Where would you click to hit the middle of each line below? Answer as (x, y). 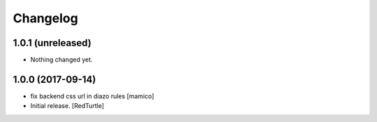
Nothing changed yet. (62, 60)
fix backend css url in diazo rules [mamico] (92, 96)
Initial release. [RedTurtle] (67, 106)
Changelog (45, 18)
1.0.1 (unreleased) (52, 43)
